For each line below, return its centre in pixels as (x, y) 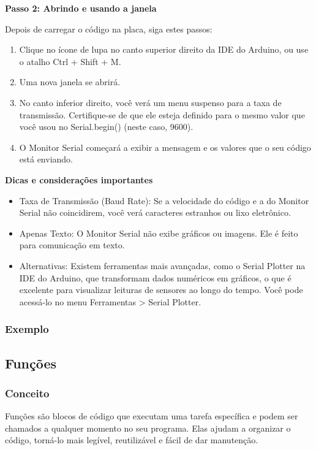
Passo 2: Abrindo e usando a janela (81, 8)
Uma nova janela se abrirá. (70, 82)
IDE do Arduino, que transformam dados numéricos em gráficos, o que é (155, 277)
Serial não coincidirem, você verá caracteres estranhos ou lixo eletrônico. (155, 212)
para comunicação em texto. (72, 245)
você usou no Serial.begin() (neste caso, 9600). (106, 127)
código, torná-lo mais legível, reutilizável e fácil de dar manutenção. (132, 440)
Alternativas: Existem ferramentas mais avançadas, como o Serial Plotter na (162, 265)
